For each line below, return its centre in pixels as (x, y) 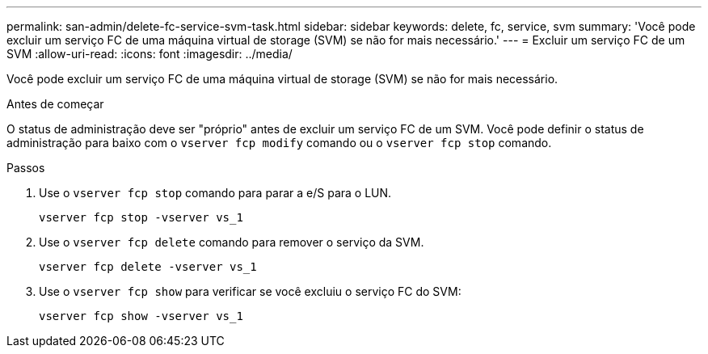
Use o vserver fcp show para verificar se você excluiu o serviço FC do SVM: (250, 291)
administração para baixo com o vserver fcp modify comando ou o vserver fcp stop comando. (279, 143)
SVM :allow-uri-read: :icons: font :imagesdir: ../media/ (150, 54)
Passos (26, 168)
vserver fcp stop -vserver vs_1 (141, 217)
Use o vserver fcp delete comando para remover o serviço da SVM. (232, 242)
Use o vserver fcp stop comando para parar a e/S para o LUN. (215, 193)
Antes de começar (55, 104)
